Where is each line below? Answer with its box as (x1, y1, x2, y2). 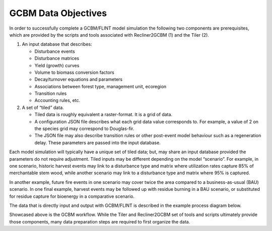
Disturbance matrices (34, 55, 80, 61)
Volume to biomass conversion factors (34, 69, 114, 75)
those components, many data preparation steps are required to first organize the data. (9, 218, 190, 224)
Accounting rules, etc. (34, 97, 81, 103)
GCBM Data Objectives (9, 8, 107, 19)
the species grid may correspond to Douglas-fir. (34, 126, 134, 132)
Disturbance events (34, 48, 75, 54)
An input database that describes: (22, 41, 93, 47)
